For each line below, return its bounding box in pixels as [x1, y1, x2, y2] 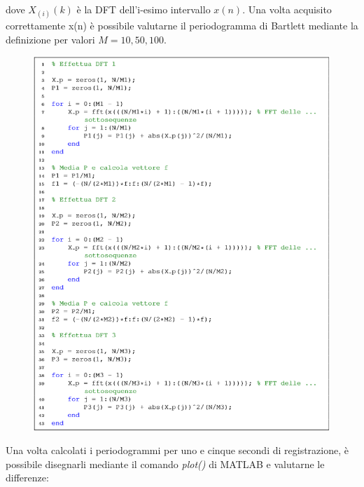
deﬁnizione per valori [6, 32, 95, 46]
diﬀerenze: [6, 470, 49, 485]
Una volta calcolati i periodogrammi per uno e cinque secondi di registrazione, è [6, 443, 349, 458]
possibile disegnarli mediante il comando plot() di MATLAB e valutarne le [6, 456, 325, 471]
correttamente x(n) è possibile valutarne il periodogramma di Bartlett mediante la [6, 18, 358, 33]
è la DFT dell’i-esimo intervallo [76, 2, 211, 16]
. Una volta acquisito [242, 2, 332, 16]
